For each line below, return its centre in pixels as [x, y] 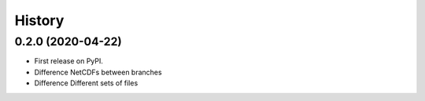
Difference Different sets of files [86, 83]
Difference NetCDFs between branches [98, 72]
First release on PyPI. [69, 61]
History [39, 20]
